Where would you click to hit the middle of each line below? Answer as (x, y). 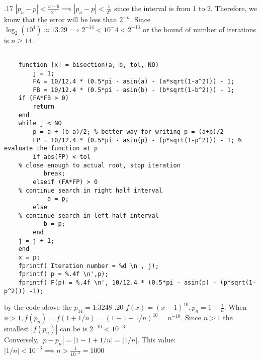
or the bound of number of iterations (199, 29)
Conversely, (21, 340)
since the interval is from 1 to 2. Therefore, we (186, 8)
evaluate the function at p (51, 149)
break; (54, 174)
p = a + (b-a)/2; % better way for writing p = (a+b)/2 (128, 132)
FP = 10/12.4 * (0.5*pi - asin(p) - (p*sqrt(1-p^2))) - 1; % (137, 140)
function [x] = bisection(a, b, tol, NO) (89, 65)
